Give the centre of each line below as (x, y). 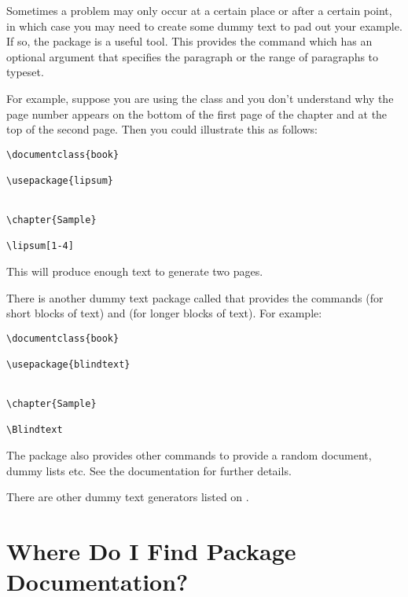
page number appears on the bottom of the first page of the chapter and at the (197, 114)
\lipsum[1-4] (40, 246)
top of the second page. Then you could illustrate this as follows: (162, 129)
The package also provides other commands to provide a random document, (189, 455)
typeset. (25, 72)
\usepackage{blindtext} (68, 365)
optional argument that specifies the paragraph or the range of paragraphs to (193, 56)
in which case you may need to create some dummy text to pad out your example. (204, 26)
